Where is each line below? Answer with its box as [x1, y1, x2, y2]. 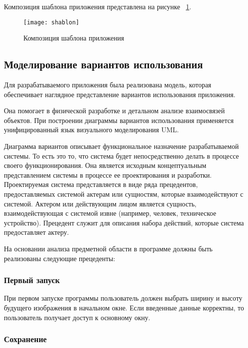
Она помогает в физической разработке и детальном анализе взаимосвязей [4, 105, 225, 116]
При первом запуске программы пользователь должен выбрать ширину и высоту [4, 293, 243, 303]
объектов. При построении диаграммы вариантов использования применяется [4, 115, 234, 125]
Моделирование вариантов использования [4, 57, 203, 72]
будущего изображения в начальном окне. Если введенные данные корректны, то [4, 302, 244, 312]
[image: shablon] [23, 19, 79, 26]
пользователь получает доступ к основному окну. [4, 312, 151, 322]
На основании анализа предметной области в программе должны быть [4, 243, 213, 253]
